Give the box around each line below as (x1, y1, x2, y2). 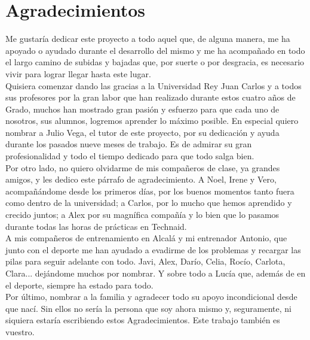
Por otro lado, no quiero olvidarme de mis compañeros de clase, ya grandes (5, 161, 280, 174)
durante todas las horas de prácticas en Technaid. (5, 220, 187, 232)
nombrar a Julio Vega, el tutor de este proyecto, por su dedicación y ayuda (5, 126, 280, 138)
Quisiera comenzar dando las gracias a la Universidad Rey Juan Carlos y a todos (5, 79, 302, 92)
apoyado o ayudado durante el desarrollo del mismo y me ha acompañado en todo (5, 44, 305, 56)
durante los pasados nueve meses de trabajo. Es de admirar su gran (5, 138, 252, 150)
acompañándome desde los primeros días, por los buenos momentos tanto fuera (5, 184, 294, 197)
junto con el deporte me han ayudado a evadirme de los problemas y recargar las (5, 243, 301, 256)
